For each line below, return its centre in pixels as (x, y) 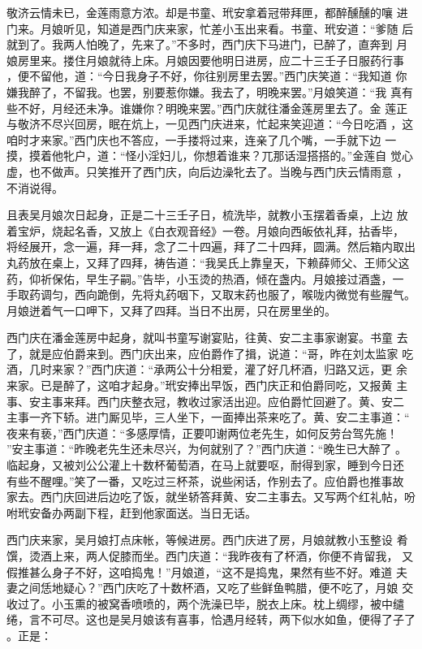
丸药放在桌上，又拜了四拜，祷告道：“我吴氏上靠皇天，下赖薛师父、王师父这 (208, 262)
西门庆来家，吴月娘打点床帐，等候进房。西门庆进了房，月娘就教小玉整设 (200, 540)
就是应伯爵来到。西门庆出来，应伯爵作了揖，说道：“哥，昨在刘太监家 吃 (221, 353)
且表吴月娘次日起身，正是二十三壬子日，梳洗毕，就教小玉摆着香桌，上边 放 (207, 215)
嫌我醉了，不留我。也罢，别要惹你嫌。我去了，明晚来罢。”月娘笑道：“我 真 (204, 91)
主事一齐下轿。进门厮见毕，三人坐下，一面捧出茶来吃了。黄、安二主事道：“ (208, 417)
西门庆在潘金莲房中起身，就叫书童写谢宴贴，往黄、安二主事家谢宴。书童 (200, 337)
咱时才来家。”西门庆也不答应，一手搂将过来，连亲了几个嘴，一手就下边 (194, 139)
